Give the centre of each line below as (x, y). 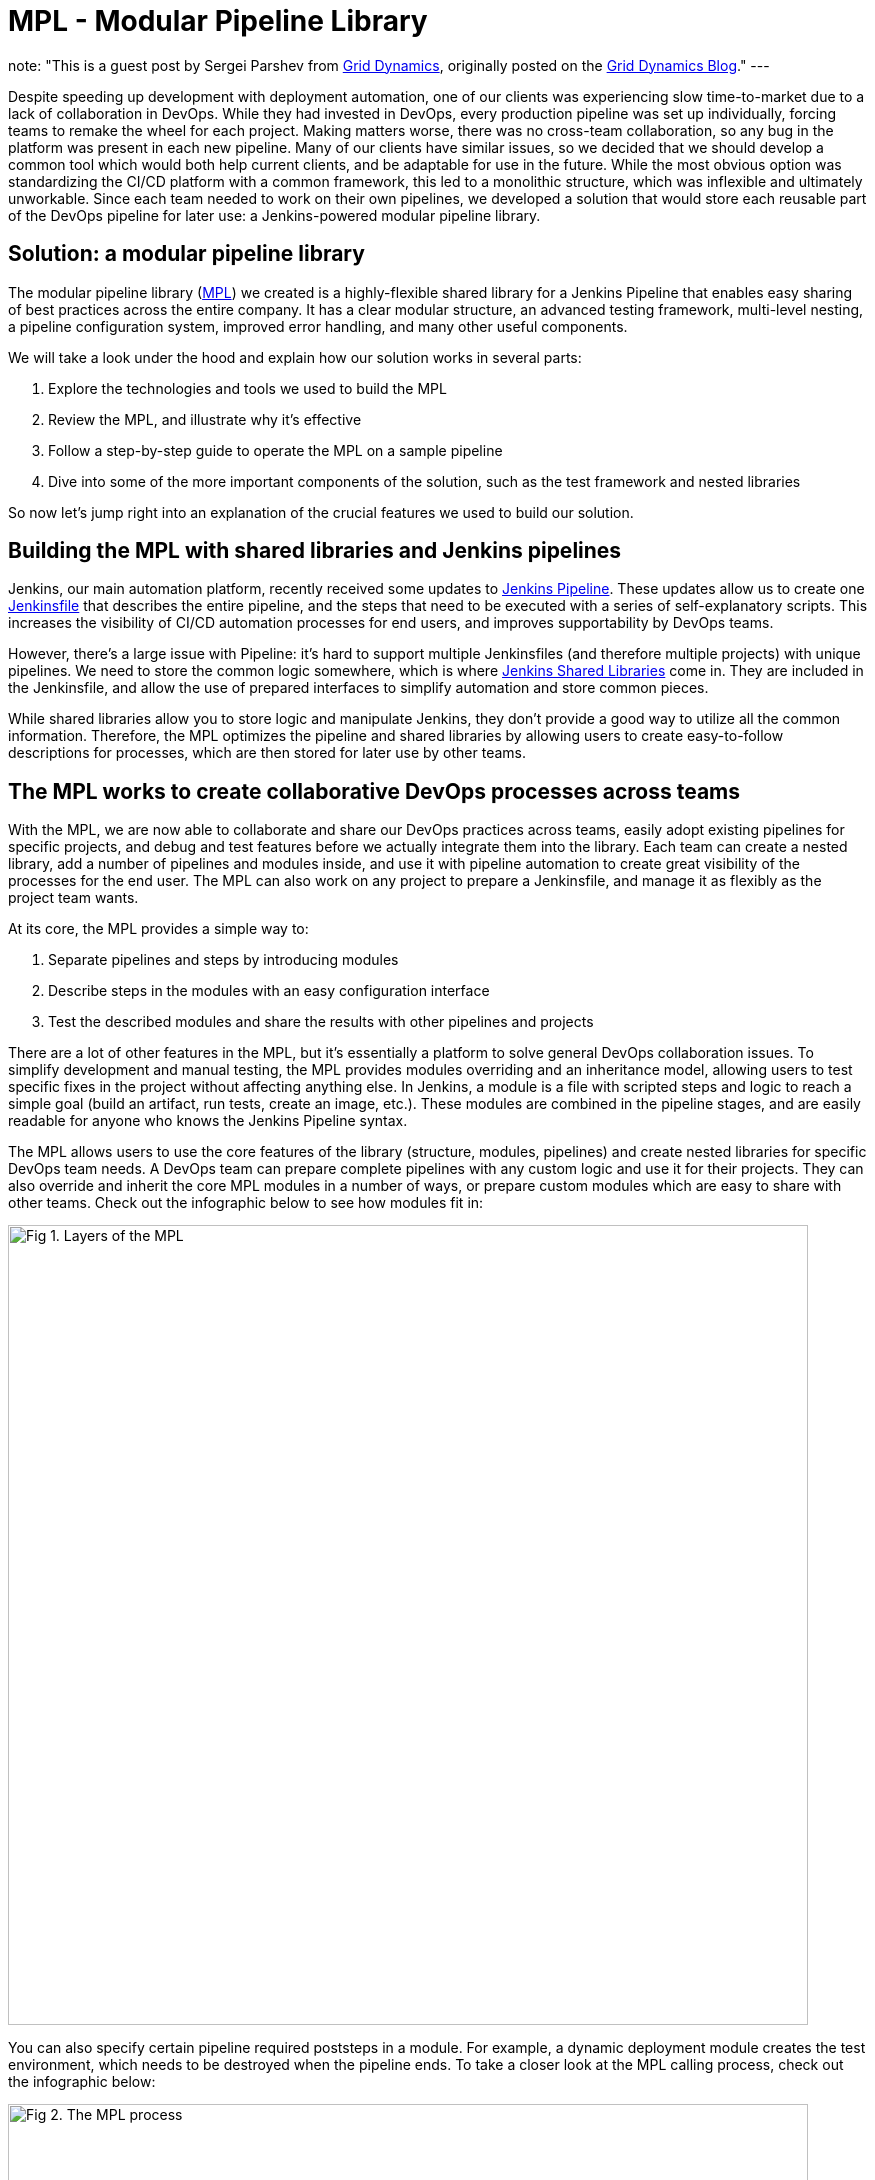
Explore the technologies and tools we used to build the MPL (247, 388)
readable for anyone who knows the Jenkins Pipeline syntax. (208, 1121)
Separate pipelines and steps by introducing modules (223, 960)
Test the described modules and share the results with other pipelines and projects (321, 1022)
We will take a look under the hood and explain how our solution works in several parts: (295, 357)
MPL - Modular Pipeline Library (218, 21)
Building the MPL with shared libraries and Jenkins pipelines (315, 551)
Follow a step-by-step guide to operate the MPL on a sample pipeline (275, 450)
